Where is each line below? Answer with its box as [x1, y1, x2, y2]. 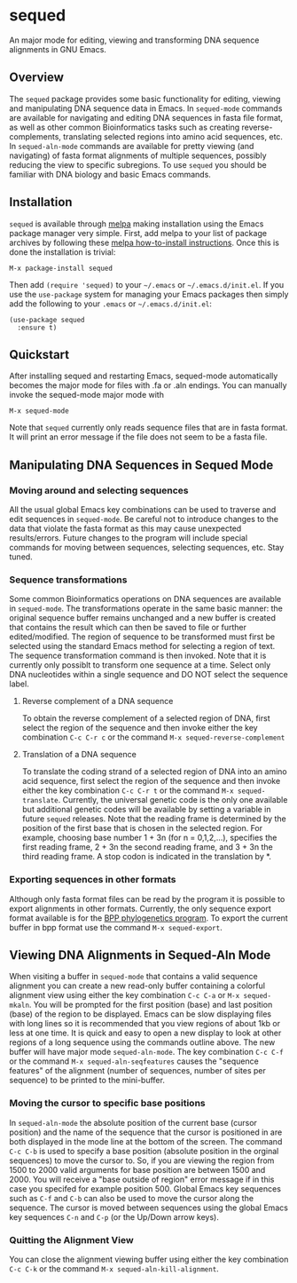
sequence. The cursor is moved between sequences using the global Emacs [9, 1202, 288, 1213]
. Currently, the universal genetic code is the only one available [58, 795, 288, 805]
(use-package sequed [9, 315, 86, 324]
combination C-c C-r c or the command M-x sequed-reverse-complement [21, 732, 285, 742]
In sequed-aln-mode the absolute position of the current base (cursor [9, 1117, 257, 1128]
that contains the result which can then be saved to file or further [9, 622, 246, 633]
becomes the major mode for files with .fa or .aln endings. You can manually [9, 380, 287, 391]
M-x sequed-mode [9, 407, 69, 416]
